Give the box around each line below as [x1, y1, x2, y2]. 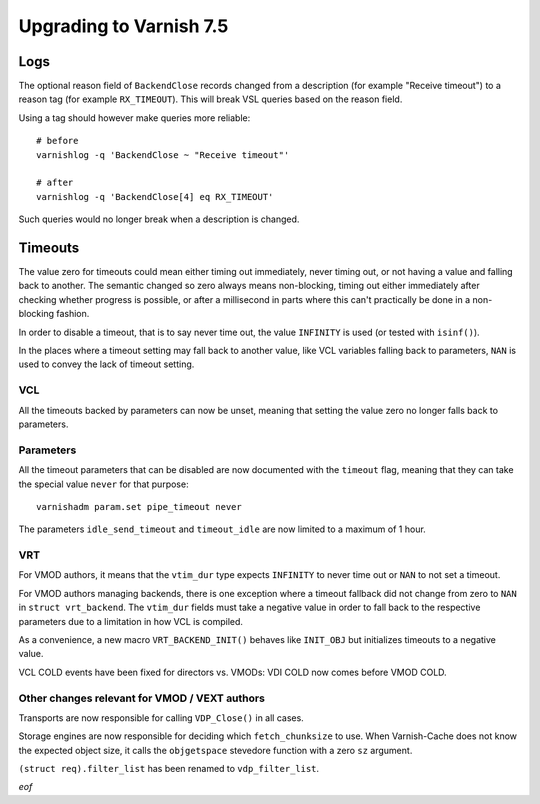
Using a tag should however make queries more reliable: [18, 111, 251, 124]
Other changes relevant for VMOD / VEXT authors [18, 691, 265, 705]
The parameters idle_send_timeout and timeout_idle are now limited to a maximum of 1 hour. [18, 523, 427, 535]
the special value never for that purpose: [18, 478, 189, 490]
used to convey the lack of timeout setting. [18, 358, 195, 370]
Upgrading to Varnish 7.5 [18, 15, 229, 37]
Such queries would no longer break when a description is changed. [18, 213, 300, 225]
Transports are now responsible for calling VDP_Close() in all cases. [18, 711, 304, 724]
